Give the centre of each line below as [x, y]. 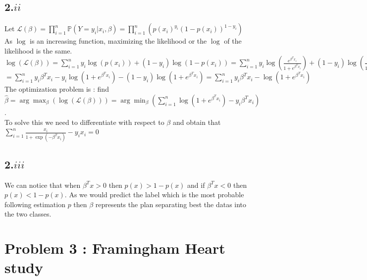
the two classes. [28, 214]
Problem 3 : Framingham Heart [115, 248]
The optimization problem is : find [57, 89]
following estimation [35, 204]
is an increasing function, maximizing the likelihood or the [118, 41]
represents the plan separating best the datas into [171, 204]
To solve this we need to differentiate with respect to [84, 122]
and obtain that [197, 122]
